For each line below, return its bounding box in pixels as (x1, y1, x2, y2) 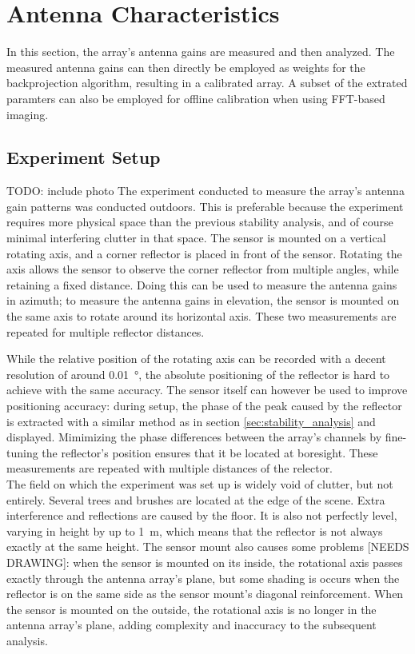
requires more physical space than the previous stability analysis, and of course (6, 213, 393, 230)
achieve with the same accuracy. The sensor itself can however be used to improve (6, 381, 408, 398)
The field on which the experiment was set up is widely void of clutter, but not (6, 475, 393, 492)
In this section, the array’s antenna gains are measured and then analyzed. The (6, 43, 395, 60)
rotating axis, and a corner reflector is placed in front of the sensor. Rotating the (6, 245, 402, 261)
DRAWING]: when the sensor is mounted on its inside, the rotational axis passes (6, 553, 403, 570)
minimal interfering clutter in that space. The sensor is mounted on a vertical (6, 229, 386, 246)
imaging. (6, 106, 49, 122)
